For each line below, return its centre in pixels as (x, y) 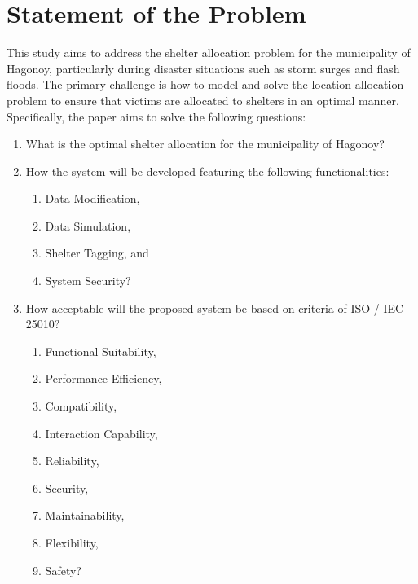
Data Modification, (92, 198)
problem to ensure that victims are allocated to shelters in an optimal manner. (203, 100)
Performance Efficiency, (103, 378)
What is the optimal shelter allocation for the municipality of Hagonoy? (205, 144)
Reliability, (72, 461)
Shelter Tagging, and (97, 253)
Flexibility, (72, 542)
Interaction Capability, (101, 433)
